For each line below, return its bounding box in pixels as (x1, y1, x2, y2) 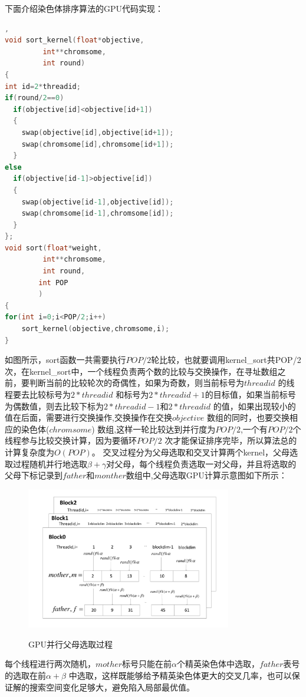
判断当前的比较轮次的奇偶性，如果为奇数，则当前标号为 (29, 376, 244, 389)
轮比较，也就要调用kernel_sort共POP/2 (151, 354, 301, 366)
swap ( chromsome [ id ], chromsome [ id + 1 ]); (21, 140, 174, 148)
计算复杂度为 (5, 445, 54, 458)
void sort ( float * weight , (5, 243, 102, 252)
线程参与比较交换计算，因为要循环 (5, 434, 137, 447)
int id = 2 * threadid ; (5, 82, 81, 91)
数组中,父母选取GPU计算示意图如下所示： (126, 469, 287, 481)
